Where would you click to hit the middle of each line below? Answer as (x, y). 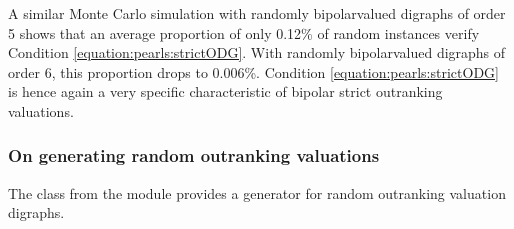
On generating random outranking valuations (194, 155)
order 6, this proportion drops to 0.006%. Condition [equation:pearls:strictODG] (253, 71)
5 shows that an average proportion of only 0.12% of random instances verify (244, 32)
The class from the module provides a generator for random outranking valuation (257, 192)
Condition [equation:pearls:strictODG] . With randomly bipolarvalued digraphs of (257, 52)
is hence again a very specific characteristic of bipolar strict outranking (225, 91)
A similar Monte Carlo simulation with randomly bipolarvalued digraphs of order (257, 13)
